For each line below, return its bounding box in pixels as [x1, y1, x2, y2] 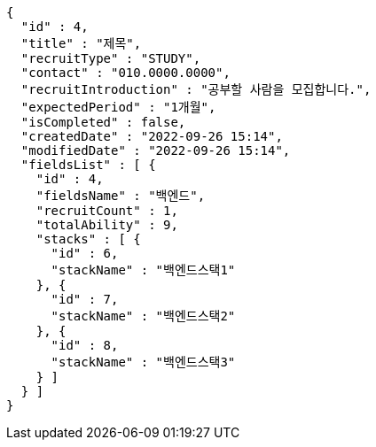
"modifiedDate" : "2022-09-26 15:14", [20, 143, 291, 158]
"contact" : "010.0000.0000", [20, 66, 231, 80]
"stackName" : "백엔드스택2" [51, 309, 236, 323]
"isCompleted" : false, [20, 115, 186, 129]
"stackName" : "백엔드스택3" [51, 355, 236, 369]
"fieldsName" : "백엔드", [35, 189, 206, 203]
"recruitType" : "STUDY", [20, 51, 201, 66]
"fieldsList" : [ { [20, 158, 156, 172]
